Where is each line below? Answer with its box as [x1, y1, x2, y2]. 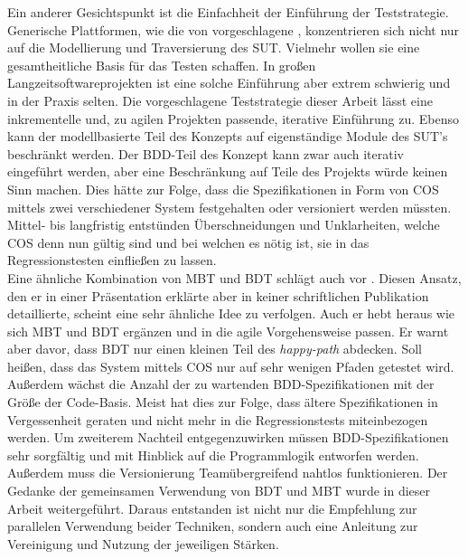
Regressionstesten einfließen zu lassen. [7, 251, 217, 270]
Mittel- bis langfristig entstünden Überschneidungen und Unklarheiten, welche [7, 215, 440, 234]
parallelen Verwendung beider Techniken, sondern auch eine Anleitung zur [7, 516, 418, 535]
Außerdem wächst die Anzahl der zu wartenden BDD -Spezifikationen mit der [7, 374, 435, 393]
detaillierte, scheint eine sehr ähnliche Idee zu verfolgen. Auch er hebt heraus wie [7, 304, 455, 323]
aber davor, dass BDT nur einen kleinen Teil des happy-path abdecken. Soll [7, 339, 422, 358]
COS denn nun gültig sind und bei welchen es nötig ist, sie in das [7, 232, 370, 251]
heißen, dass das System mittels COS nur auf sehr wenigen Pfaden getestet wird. [7, 356, 454, 375]
